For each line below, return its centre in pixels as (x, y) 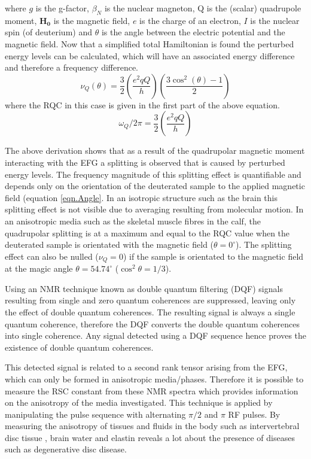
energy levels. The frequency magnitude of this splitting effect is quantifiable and (153, 174)
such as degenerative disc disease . (66, 449)
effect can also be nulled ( (52, 256)
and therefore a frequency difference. (71, 67)
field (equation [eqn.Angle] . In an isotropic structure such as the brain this (141, 197)
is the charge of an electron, (190, 20)
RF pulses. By (254, 414)
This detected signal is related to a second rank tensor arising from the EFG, (146, 367)
